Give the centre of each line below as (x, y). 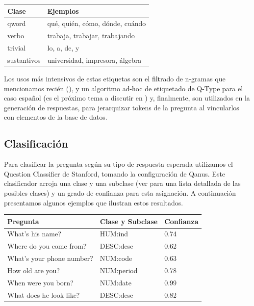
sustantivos (24, 60)
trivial (17, 48)
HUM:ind (114, 234)
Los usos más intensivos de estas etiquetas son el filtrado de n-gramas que (115, 78)
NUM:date (115, 282)
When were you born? (40, 282)
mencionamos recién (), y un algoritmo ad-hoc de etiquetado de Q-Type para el (124, 88)
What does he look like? (44, 294)
